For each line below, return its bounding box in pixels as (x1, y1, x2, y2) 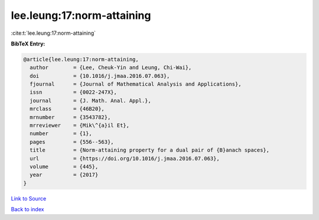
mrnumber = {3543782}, (30, 114, 111, 120)
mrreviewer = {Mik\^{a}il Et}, (30, 122, 130, 129)
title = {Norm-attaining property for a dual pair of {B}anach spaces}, (30, 147, 270, 153)
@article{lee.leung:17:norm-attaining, (23, 56, 139, 63)
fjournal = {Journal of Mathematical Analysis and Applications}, (30, 81, 242, 88)
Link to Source (11, 195, 47, 202)
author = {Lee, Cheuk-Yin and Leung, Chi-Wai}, (30, 64, 192, 71)
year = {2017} (30, 172, 99, 178)
